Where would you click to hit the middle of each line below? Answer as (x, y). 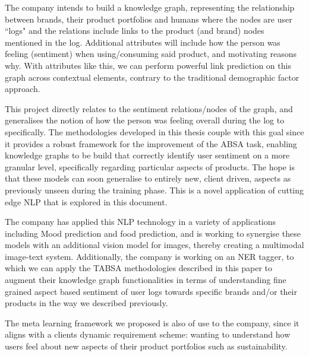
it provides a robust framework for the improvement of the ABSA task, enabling (151, 143)
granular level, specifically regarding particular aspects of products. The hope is (150, 166)
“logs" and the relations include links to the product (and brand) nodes (135, 31)
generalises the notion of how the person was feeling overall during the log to (145, 120)
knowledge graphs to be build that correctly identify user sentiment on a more (147, 155)
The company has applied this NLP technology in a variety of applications (141, 222)
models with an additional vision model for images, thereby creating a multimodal (154, 245)
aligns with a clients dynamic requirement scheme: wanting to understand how (148, 334)
